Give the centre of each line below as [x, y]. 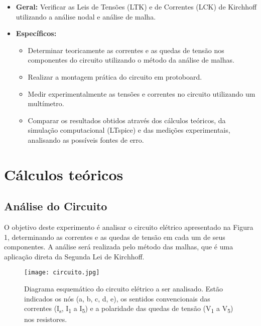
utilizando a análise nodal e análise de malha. [86, 16]
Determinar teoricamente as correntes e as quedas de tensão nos [126, 50]
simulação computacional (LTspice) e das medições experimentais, [129, 130]
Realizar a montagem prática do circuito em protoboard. [115, 76]
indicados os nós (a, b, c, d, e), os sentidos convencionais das [117, 298]
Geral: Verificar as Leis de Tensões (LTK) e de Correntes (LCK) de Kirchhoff [136, 7]
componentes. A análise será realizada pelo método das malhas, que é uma [119, 247]
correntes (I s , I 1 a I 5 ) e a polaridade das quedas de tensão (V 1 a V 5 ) [129, 309]
